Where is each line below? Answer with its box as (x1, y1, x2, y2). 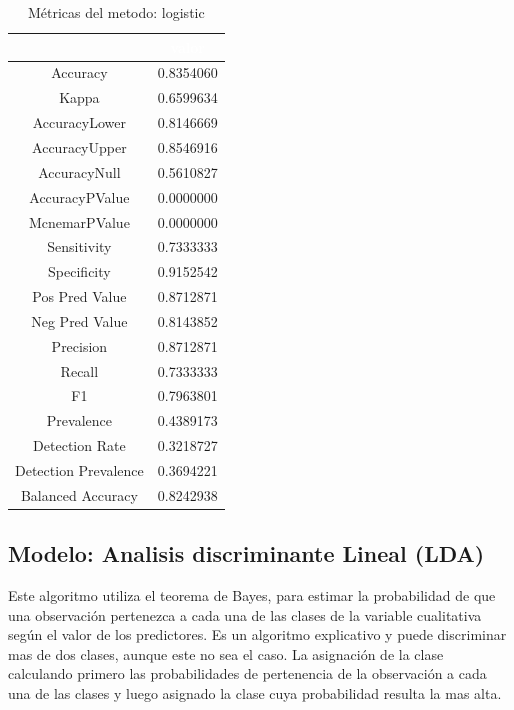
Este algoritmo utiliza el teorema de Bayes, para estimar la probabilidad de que (8, 585, 496, 606)
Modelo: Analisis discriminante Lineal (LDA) (8, 538, 485, 569)
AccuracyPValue (29, 186, 130, 207)
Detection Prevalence (15, 459, 144, 480)
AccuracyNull (38, 161, 121, 182)
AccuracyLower (32, 112, 126, 133)
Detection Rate (33, 435, 126, 456)
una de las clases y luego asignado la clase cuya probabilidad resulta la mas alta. (8, 683, 502, 704)
